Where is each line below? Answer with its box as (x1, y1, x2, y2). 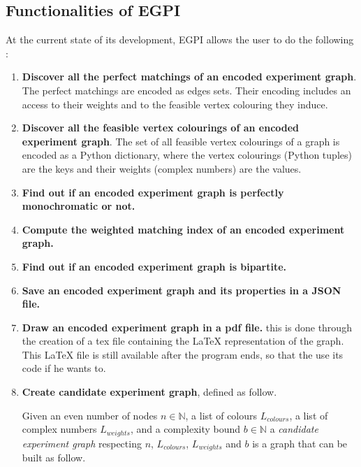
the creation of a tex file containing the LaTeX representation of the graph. (22, 333, 344, 348)
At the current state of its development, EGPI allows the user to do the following (6, 32, 354, 47)
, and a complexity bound (130, 422, 241, 436)
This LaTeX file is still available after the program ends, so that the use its (22, 347, 344, 361)
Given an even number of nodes (22, 408, 158, 422)
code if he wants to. (22, 361, 106, 375)
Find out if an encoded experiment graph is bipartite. (22, 259, 287, 273)
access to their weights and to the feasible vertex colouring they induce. (22, 96, 328, 111)
